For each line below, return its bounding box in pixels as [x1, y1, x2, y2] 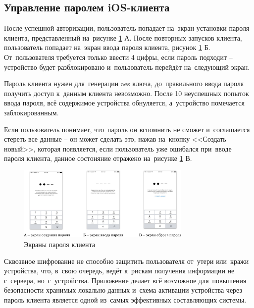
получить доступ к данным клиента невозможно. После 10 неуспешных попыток [4, 88, 249, 98]
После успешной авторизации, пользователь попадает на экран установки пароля [4, 23, 250, 33]
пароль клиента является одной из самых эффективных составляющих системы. [4, 294, 247, 305]
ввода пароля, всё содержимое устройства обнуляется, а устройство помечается [4, 98, 245, 108]
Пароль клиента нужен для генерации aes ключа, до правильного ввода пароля [4, 78, 244, 89]
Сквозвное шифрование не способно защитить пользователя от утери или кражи [4, 256, 249, 266]
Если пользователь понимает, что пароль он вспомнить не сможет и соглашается [4, 124, 250, 134]
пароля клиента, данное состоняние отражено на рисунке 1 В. [4, 153, 192, 163]
